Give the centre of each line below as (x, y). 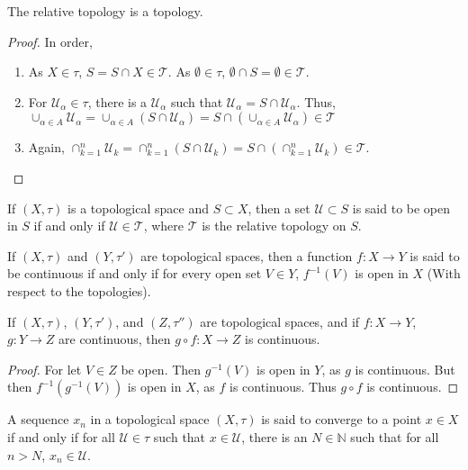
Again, (46, 147)
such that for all (395, 436)
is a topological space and (138, 208)
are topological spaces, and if (280, 321)
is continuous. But (405, 369)
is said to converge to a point (342, 419)
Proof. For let (45, 369)
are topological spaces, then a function (247, 255)
